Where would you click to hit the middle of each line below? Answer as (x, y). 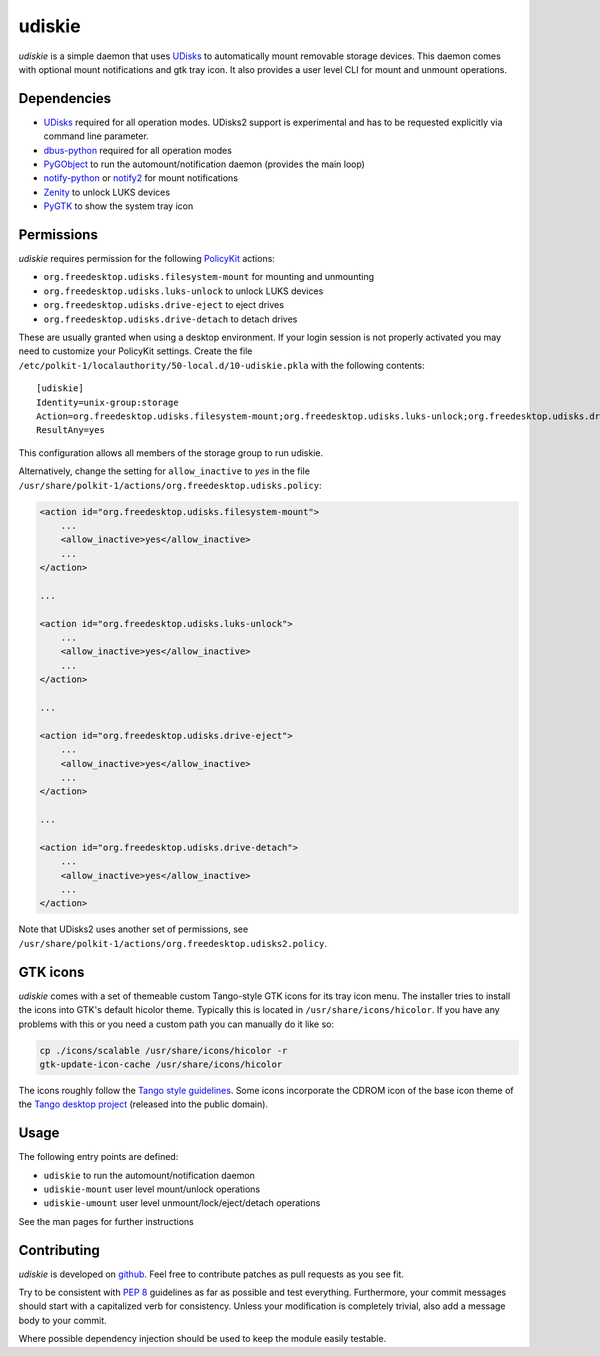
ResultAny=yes (70, 430)
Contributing (59, 1250)
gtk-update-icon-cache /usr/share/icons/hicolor (161, 1064)
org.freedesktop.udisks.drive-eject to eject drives (164, 305)
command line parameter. (96, 136)
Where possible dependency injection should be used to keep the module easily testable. (202, 1339)
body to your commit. (62, 1320)
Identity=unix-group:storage (107, 402)
